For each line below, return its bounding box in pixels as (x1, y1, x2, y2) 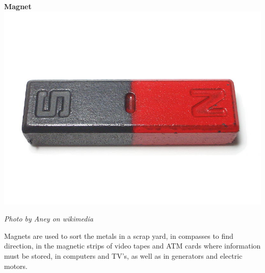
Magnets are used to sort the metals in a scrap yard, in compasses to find (4, 230, 233, 241)
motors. (4, 260, 28, 271)
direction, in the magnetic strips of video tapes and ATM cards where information (4, 240, 261, 251)
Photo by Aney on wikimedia (4, 213, 93, 224)
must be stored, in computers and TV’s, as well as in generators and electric (4, 250, 243, 261)
